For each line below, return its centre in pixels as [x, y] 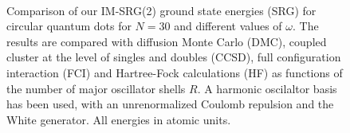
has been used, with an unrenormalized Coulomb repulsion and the [170, 104]
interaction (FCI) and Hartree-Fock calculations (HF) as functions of [175, 72]
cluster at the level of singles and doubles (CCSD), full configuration [174, 57]
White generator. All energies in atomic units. [119, 119]
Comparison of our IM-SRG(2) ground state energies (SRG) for [161, 10]
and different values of [228, 26]
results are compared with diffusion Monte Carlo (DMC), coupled [167, 41]
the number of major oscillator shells [96, 88]
